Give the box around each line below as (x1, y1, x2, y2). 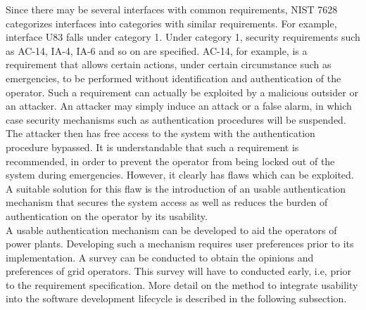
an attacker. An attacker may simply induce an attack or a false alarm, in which (6, 98, 352, 113)
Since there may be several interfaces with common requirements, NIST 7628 (6, 2, 338, 16)
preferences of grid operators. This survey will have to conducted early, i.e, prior (6, 264, 352, 278)
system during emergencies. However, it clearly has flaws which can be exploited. (6, 167, 354, 182)
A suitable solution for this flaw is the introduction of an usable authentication (6, 181, 346, 195)
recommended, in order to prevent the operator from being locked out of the (6, 153, 335, 168)
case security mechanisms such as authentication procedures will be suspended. (6, 112, 346, 127)
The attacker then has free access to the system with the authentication (6, 126, 315, 141)
